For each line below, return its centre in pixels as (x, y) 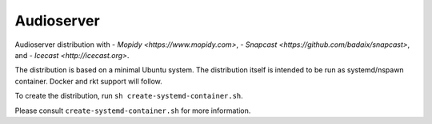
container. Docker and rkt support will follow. (89, 81)
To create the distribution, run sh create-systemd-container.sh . (129, 96)
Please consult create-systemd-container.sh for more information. (133, 110)
